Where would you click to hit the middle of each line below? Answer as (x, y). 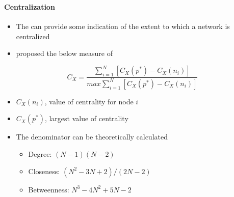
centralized (33, 36)
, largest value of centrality (86, 118)
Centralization (30, 6)
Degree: (40, 153)
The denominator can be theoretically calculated (92, 137)
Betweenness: (49, 189)
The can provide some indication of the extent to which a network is (123, 26)
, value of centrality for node (89, 101)
